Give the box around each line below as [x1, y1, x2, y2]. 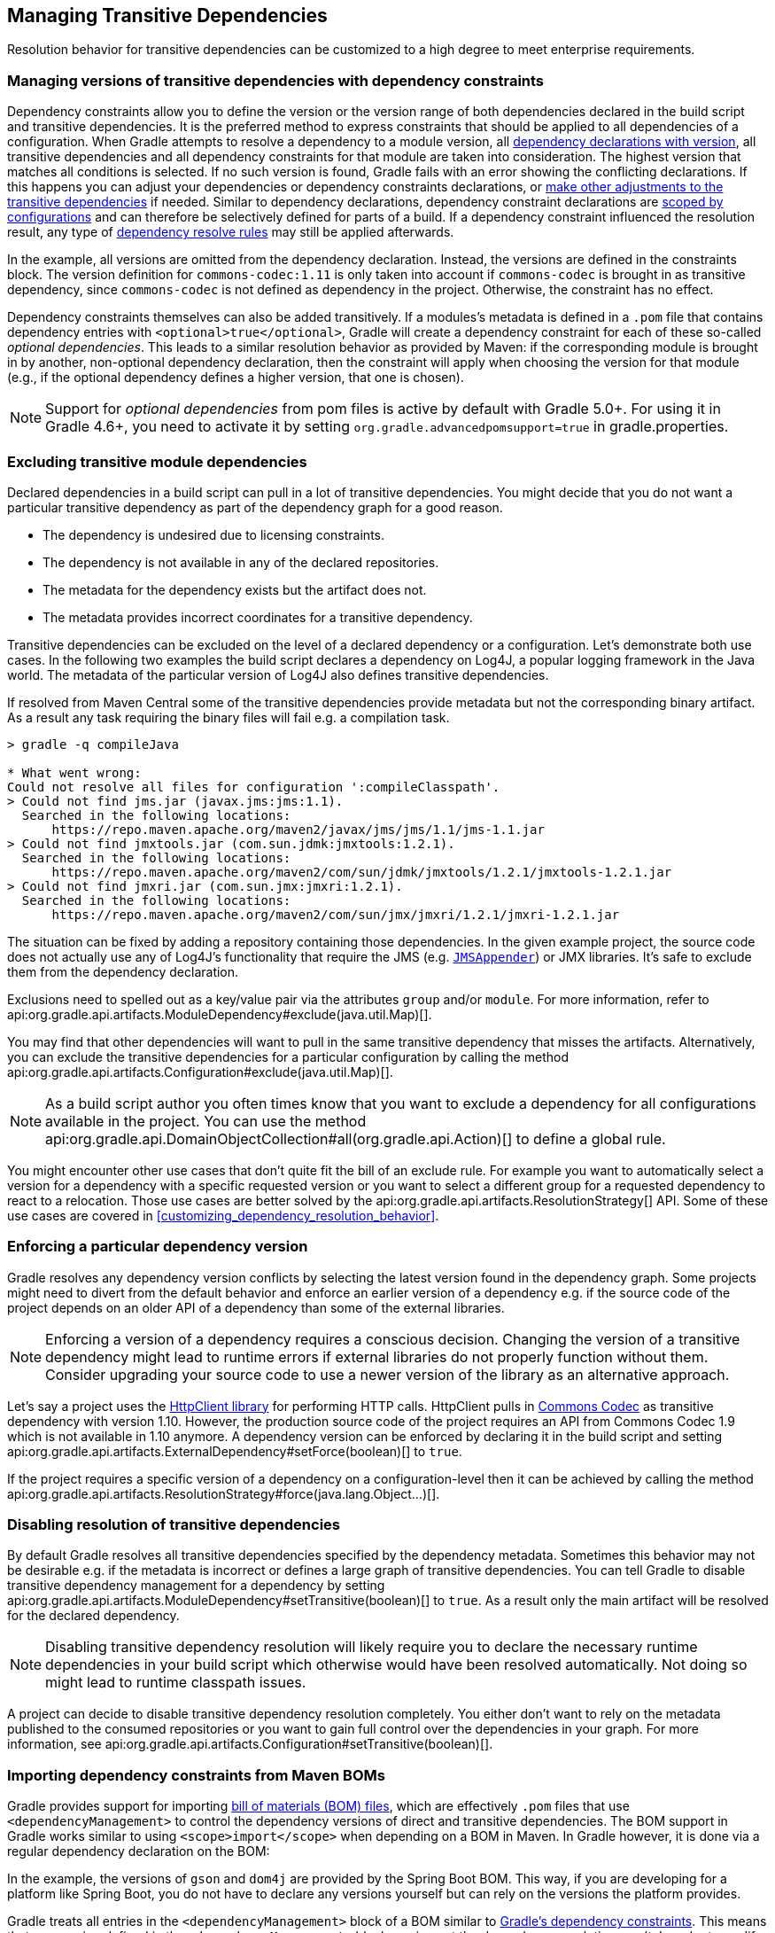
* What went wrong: [7, 765, 142, 780]
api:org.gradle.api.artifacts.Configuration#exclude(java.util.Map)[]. [7, 1064, 393, 1080]
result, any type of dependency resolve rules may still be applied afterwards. [7, 224, 454, 240]
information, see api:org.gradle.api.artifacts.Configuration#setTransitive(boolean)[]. [7, 1736, 493, 1752]
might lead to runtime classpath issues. [45, 1673, 306, 1692]
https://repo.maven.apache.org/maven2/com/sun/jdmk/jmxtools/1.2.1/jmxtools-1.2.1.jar [51, 864, 672, 879]
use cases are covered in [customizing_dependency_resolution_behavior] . [7, 1207, 439, 1223]
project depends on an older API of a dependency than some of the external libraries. [7, 1299, 505, 1315]
